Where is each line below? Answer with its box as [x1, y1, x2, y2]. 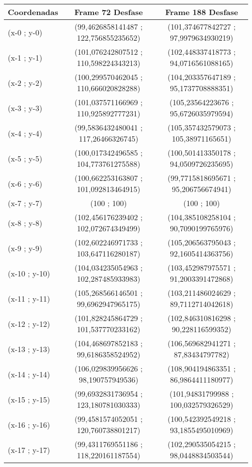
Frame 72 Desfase [74, 6, 143, 17]
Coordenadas [8, 6, 59, 17]
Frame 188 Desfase [165, 6, 238, 17]
